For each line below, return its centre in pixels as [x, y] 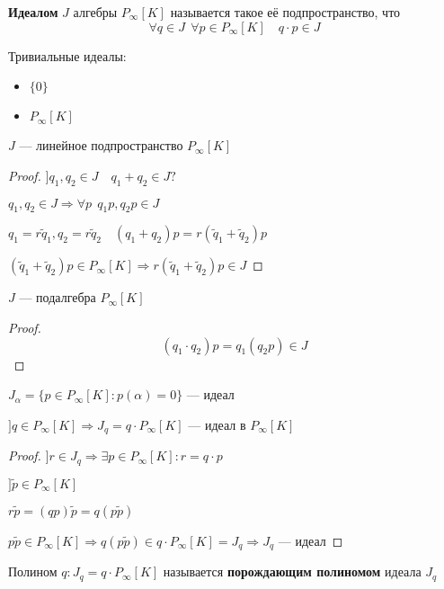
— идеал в [217, 424]
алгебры [95, 12]
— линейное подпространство [101, 145]
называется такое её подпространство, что [285, 12]
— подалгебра [58, 297]
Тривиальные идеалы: [67, 55]
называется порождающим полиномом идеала [292, 571]
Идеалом [33, 12]
